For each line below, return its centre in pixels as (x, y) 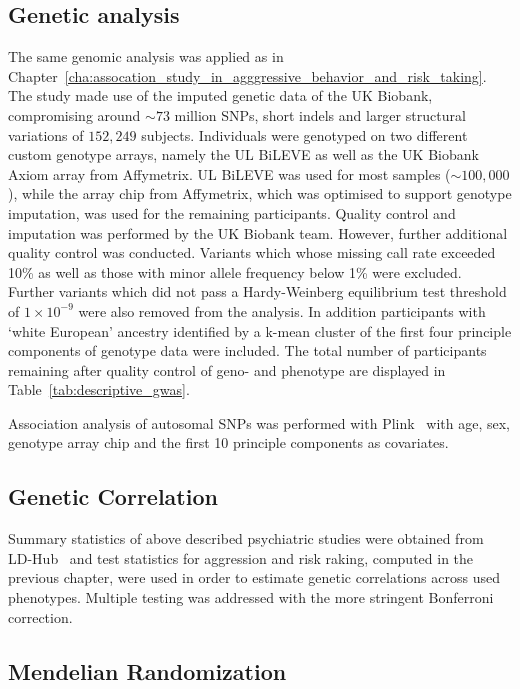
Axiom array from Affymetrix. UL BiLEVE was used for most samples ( (229, 173)
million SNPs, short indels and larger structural (320, 114)
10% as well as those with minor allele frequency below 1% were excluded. (235, 271)
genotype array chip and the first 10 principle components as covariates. (228, 442)
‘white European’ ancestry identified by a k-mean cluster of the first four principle (260, 330)
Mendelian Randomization (147, 670)
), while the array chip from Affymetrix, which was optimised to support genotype (260, 193)
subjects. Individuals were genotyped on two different (304, 134)
